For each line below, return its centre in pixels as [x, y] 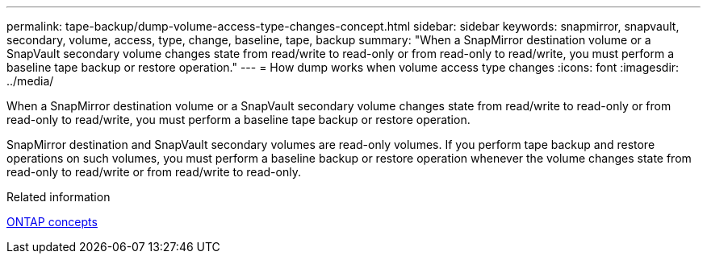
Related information [59, 197]
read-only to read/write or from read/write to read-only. [154, 172]
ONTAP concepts [52, 222]
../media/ [30, 81]
